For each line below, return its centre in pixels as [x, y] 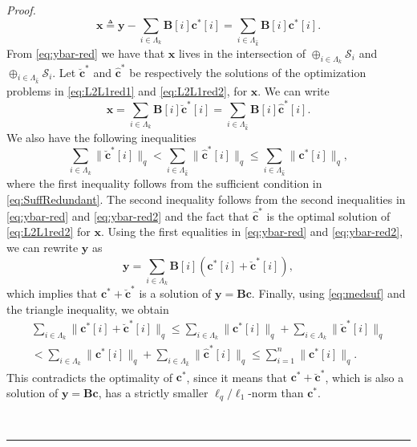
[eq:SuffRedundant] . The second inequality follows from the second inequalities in [206, 199]
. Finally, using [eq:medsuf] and [328, 293]
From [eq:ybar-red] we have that [86, 53]
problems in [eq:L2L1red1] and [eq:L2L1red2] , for [127, 91]
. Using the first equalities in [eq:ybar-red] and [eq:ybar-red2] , [252, 232]
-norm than [276, 392]
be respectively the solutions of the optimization [248, 72]
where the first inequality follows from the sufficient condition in [164, 183]
